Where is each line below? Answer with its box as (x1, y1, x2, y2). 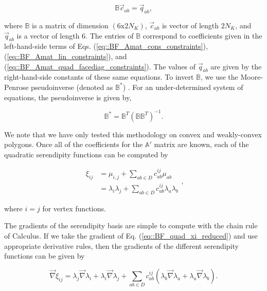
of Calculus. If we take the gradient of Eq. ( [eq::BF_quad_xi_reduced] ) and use (4, 230, 258, 241)
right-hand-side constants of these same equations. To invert (4, 71, 194, 82)
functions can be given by (4, 250, 85, 261)
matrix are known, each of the (154, 139, 249, 150)
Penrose (4, 81, 29, 92)
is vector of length (162, 20, 219, 31)
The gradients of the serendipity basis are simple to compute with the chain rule (4, 220, 258, 231)
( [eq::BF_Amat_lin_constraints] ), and (4, 51, 127, 61)
